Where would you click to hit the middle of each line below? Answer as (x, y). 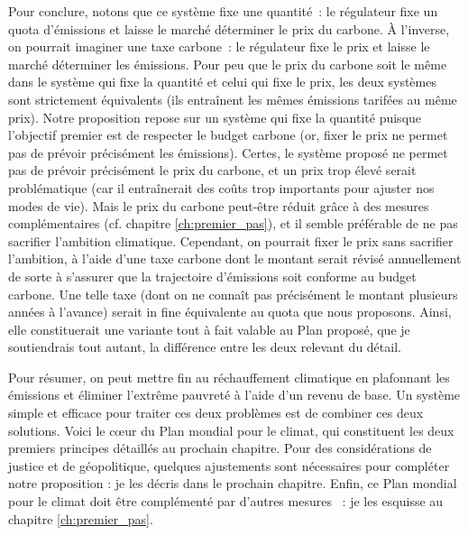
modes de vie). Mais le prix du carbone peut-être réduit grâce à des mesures (219, 205)
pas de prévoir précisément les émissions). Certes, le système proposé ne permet (228, 152)
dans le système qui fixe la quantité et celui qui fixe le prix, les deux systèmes (222, 82)
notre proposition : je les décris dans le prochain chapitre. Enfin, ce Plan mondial (233, 483)
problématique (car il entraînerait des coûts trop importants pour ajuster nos (221, 187)
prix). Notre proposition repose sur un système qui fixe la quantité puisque (215, 117)
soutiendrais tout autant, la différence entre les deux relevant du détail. (205, 347)
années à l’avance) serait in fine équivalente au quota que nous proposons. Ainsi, (230, 312)
